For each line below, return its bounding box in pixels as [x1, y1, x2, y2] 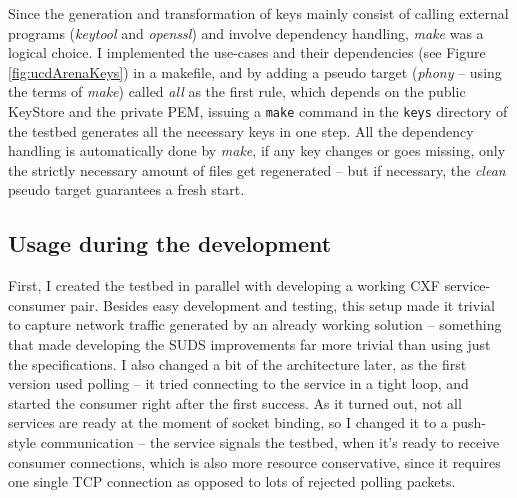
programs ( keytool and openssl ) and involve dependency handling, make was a [8, 22, 484, 43]
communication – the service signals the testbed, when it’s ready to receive [40, 431, 500, 452]
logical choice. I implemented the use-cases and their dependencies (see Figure [8, 42, 486, 63]
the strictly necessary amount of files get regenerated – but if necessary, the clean [8, 159, 506, 180]
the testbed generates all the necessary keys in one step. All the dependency [8, 120, 474, 141]
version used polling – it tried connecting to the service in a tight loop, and [8, 373, 469, 394]
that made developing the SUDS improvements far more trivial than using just [8, 333, 491, 354]
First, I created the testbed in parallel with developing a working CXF [8, 275, 440, 296]
